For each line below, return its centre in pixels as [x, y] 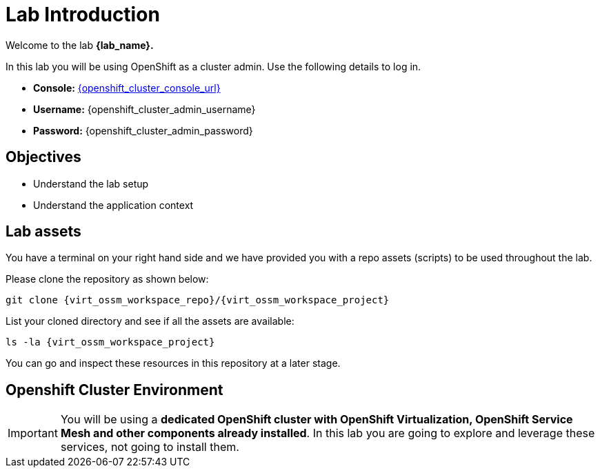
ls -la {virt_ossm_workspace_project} [110, 342]
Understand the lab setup [91, 183]
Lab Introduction [83, 14]
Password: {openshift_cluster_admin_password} [143, 130]
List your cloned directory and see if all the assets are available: [150, 321]
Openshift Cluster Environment [114, 390]
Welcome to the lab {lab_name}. [80, 45]
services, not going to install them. [150, 447]
